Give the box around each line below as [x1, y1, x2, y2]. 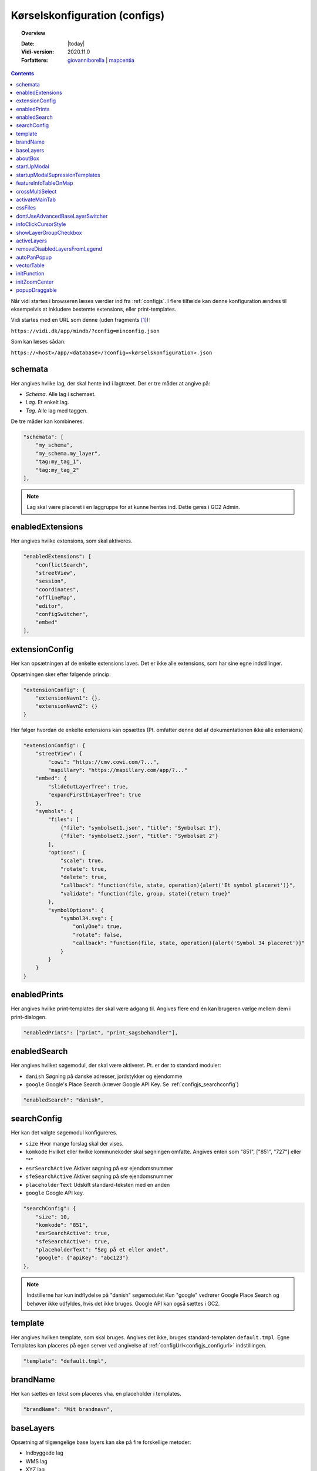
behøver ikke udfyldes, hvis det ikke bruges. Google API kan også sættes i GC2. [26, 1300, 220, 1307]
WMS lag [25, 1457, 48, 1465]
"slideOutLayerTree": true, [48, 783, 129, 790]
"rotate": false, [72, 931, 123, 938]
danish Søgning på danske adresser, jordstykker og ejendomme [25, 1073, 183, 1080]
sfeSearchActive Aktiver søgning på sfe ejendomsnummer [25, 1173, 173, 1180]
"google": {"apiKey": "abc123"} [35, 1254, 129, 1262]
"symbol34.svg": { [60, 915, 114, 922]
